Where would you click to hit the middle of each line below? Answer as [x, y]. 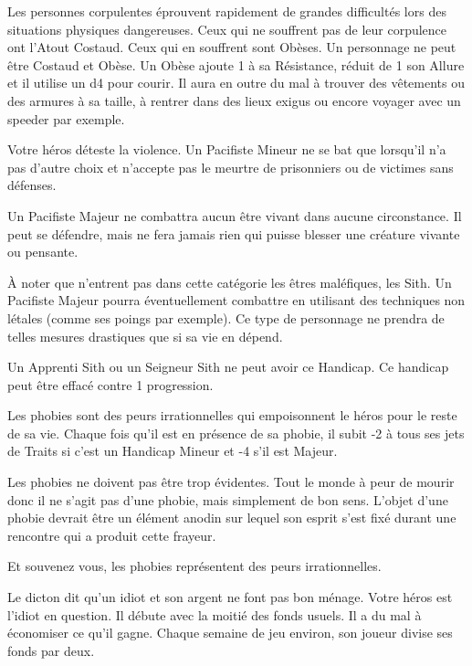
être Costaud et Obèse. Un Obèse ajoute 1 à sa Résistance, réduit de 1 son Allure [236, 64]
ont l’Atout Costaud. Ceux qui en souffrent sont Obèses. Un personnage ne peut [232, 47]
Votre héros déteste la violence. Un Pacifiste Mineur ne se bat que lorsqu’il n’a [227, 149]
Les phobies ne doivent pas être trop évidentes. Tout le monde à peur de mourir [231, 482]
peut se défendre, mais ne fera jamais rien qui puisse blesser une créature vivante [234, 233]
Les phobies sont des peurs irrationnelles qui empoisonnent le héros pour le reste [232, 415]
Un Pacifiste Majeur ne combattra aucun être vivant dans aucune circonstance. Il [235, 215]
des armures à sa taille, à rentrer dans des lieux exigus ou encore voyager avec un [234, 100]
